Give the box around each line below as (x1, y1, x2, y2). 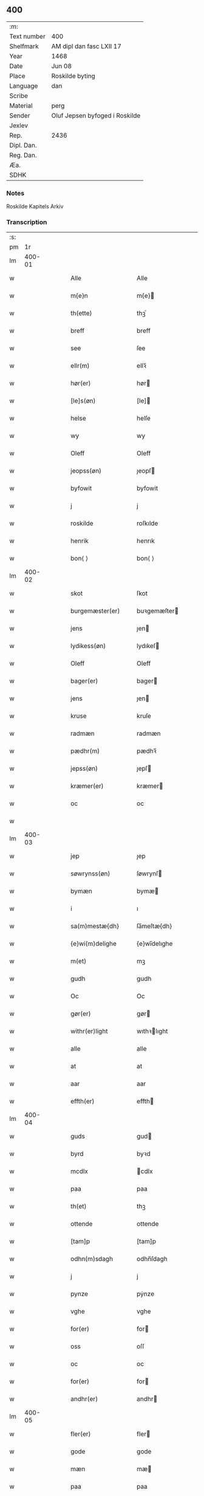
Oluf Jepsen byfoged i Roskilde (51, 111, 141, 119)
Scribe (9, 91, 29, 100)
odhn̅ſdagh (136, 1255, 168, 1263)
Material (9, 101, 33, 110)
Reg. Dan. (9, 150, 38, 159)
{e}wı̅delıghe (136, 939, 173, 948)
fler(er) (70, 1430, 91, 1438)
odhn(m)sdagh (70, 1255, 114, 1263)
